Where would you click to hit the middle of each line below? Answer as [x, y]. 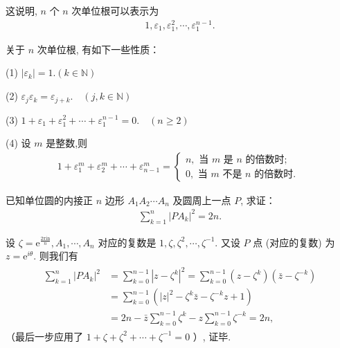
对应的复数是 [127, 242]
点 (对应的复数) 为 [294, 242]
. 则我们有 [56, 256]
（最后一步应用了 [44, 336]
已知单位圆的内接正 [49, 200]
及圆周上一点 [202, 200]
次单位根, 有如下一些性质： [98, 49]
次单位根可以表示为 [115, 10]
